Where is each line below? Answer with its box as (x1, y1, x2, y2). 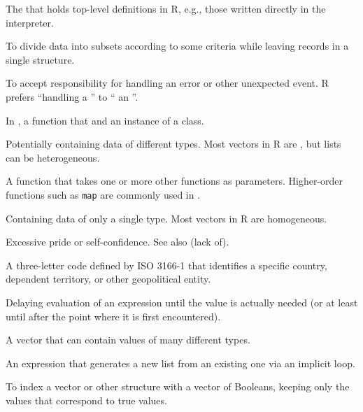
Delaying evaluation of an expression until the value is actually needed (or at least (6, 294, 358, 309)
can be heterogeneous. (6, 150, 100, 164)
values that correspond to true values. (6, 392, 167, 407)
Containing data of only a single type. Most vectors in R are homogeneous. (6, 211, 327, 225)
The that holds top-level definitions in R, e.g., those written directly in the (6, 1, 326, 15)
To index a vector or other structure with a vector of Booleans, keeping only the (6, 379, 350, 394)
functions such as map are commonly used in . (6, 187, 201, 201)
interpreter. (6, 15, 54, 29)
